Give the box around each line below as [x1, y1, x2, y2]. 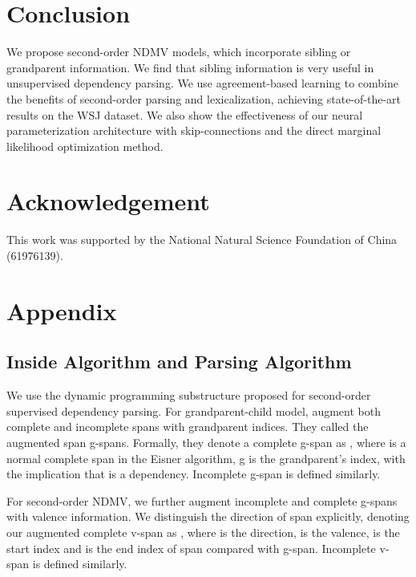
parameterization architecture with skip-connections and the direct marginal [6, 122, 382, 139]
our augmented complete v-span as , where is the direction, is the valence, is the [6, 523, 400, 540]
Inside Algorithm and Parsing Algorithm [6, 349, 352, 374]
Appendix [6, 294, 117, 327]
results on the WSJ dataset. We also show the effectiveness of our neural [6, 106, 363, 123]
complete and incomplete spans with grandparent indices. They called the [6, 418, 369, 435]
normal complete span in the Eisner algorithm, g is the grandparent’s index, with [6, 449, 406, 466]
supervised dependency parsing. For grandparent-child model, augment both [6, 402, 381, 419]
